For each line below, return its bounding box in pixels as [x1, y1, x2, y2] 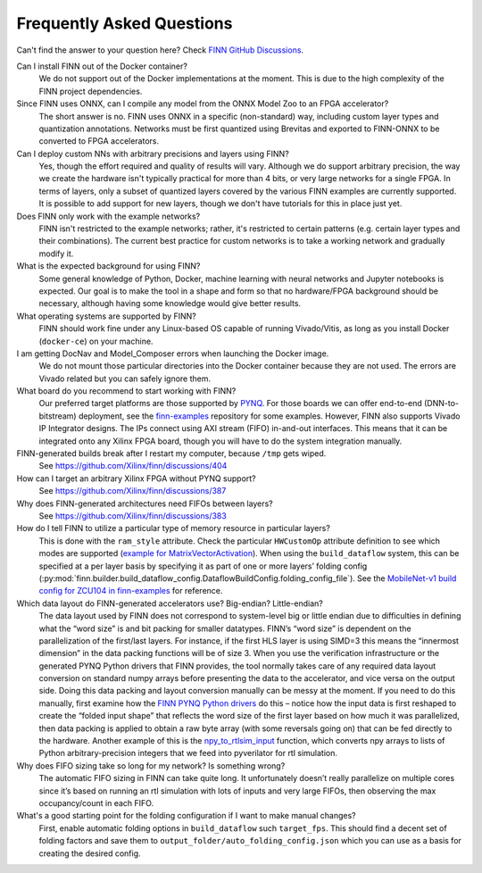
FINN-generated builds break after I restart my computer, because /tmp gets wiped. [16, 448, 327, 459]
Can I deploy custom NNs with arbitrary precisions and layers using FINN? [16, 148, 289, 159]
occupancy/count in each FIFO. [38, 797, 154, 808]
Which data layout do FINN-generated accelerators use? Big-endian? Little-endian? [16, 598, 323, 609]
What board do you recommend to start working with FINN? [16, 386, 237, 396]
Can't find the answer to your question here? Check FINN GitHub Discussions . [16, 45, 303, 55]
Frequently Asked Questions [16, 13, 233, 33]
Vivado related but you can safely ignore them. [38, 373, 212, 384]
